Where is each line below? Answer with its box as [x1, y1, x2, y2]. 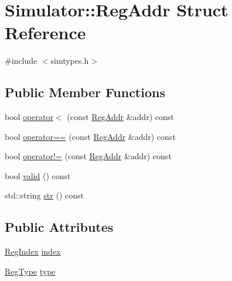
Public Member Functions [5, 83, 165, 101]
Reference [5, 20, 86, 44]
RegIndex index [5, 245, 61, 258]
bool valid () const [5, 169, 71, 181]
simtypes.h [50, 54, 89, 67]
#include [5, 54, 37, 67]
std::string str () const [5, 189, 84, 201]
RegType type [5, 265, 56, 277]
